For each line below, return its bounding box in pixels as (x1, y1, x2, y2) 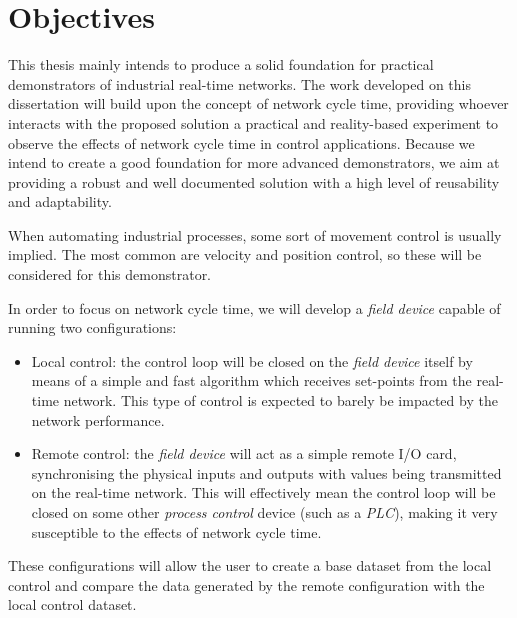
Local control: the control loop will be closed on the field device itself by (31, 350, 473, 371)
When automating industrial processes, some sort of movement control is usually (8, 224, 502, 245)
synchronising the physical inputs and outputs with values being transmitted (31, 462, 502, 483)
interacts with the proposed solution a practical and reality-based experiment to (8, 112, 499, 133)
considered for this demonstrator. (8, 264, 212, 285)
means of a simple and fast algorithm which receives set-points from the (31, 370, 472, 391)
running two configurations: (8, 317, 177, 338)
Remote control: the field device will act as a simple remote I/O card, (31, 443, 457, 464)
